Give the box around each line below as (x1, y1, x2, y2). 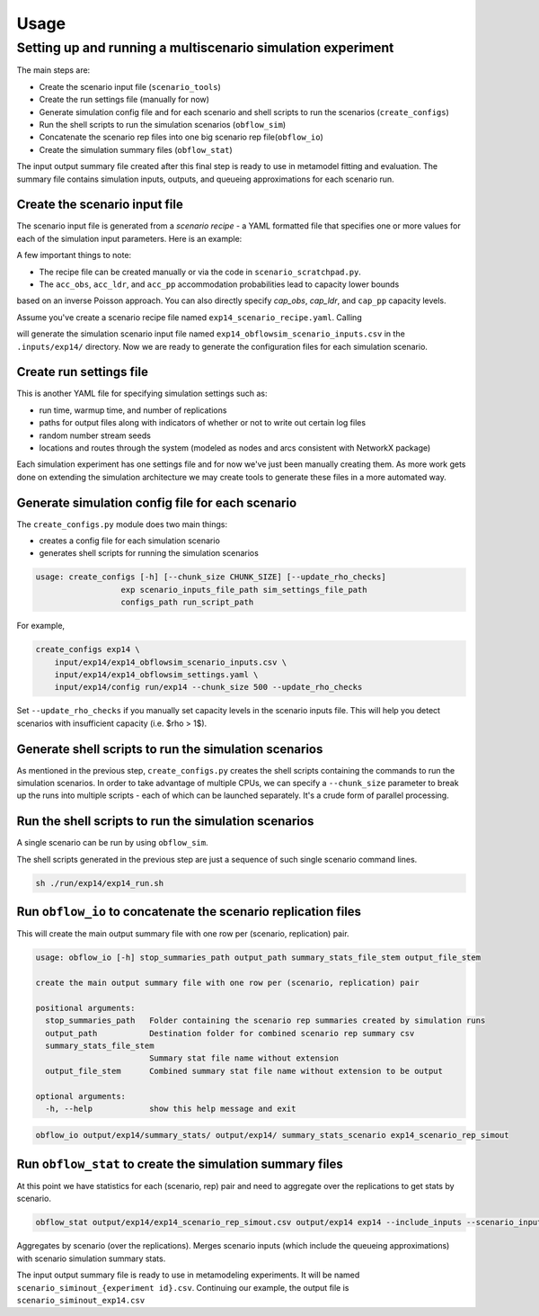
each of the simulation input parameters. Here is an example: (16, 233, 243, 244)
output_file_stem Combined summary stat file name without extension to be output (45, 1066, 444, 1076)
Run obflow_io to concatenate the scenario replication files (16, 904, 362, 919)
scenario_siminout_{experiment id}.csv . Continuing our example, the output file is (16, 1282, 349, 1293)
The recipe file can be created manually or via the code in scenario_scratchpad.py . (39, 266, 361, 277)
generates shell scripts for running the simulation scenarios (39, 548, 260, 559)
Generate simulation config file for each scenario (16, 495, 297, 510)
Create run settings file (16, 364, 148, 380)
